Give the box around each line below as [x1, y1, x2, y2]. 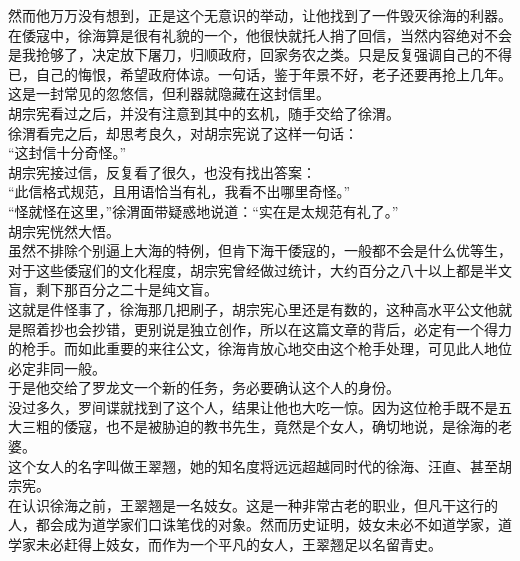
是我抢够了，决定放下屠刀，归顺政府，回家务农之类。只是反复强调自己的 [8, 44, 484, 65]
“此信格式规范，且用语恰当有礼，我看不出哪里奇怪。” [8, 181, 351, 202]
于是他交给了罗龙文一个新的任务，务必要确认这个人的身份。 [8, 377, 400, 398]
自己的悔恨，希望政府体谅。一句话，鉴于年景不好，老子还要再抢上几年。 [35, 63, 512, 84]
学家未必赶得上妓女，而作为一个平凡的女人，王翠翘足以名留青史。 [8, 534, 442, 555]
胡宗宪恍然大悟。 [8, 220, 120, 241]
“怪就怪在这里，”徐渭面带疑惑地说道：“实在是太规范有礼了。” [8, 200, 399, 221]
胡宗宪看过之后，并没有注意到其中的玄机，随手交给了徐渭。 [8, 102, 400, 123]
